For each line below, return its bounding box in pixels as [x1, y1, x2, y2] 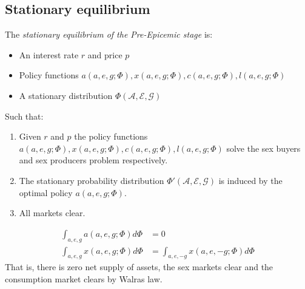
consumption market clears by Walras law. [5, 272, 163, 285]
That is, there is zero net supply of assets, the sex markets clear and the [5, 260, 273, 273]
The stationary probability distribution [19, 174, 164, 186]
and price [87, 48, 122, 61]
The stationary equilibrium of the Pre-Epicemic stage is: [5, 28, 213, 41]
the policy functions [74, 130, 148, 143]
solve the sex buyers [226, 141, 301, 154]
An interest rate [19, 48, 79, 61]
